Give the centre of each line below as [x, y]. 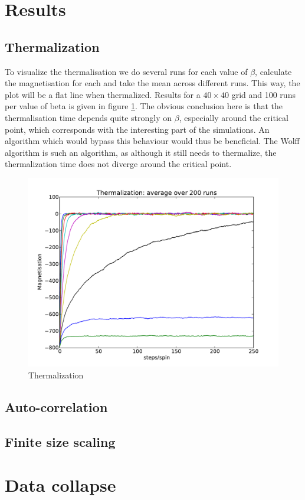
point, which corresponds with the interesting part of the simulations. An [137, 129]
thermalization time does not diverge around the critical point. [118, 164]
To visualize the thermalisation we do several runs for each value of [126, 71]
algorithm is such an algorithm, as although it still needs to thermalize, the [141, 152]
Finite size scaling [60, 441]
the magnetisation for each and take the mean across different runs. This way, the [152, 83]
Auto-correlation [56, 406]
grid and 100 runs [263, 94]
